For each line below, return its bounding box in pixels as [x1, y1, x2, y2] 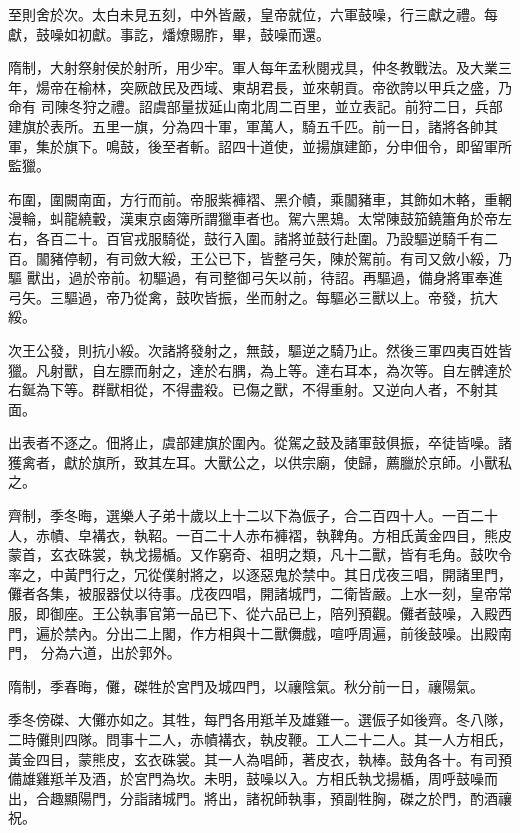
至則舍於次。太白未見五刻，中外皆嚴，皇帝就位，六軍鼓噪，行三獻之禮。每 [8, 4, 498, 24]
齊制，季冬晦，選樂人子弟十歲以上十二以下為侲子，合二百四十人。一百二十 [8, 505, 498, 526]
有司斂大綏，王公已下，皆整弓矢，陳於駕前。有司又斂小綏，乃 [105, 247, 512, 268]
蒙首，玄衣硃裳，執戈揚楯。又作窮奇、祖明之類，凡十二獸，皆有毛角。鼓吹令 [8, 544, 512, 565]
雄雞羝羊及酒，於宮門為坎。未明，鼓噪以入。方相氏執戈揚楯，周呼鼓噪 [21, 768, 484, 789]
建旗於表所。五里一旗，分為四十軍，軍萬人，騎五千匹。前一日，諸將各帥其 [8, 115, 498, 136]
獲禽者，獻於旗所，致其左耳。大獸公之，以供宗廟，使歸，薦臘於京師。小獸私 [8, 451, 512, 472]
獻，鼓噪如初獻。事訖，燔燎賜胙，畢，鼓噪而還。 [8, 23, 330, 44]
